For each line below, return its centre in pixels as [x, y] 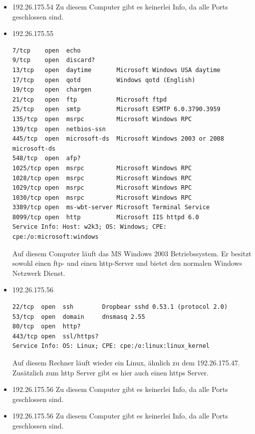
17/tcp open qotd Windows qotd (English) [104, 80]
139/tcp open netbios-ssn [59, 129]
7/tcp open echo [46, 50]
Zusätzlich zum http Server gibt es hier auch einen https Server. [110, 372]
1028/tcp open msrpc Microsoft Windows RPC [102, 178]
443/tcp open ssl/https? [55, 336]
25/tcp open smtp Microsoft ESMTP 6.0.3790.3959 [116, 109]
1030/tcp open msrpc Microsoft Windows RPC [102, 197]
